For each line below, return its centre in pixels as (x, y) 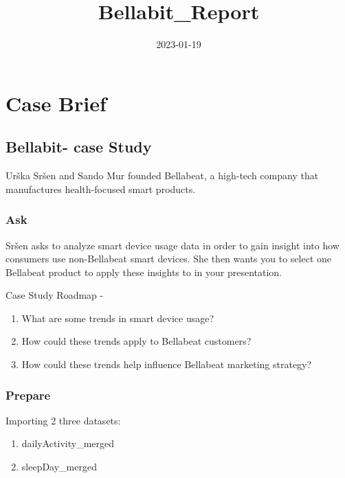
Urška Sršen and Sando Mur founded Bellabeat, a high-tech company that (162, 175)
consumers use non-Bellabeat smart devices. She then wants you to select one (169, 259)
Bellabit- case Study (79, 147)
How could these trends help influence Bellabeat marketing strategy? (167, 364)
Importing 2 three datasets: (63, 420)
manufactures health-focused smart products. (101, 189)
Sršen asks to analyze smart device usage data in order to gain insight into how (172, 245)
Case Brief (56, 103)
